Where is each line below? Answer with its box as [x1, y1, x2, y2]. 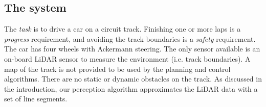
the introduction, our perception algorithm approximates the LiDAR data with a [4, 83, 258, 94]
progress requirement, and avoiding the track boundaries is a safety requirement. [4, 33, 256, 44]
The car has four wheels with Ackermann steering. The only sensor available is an [4, 43, 260, 54]
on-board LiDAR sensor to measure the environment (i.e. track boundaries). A [4, 53, 251, 64]
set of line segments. [4, 93, 68, 104]
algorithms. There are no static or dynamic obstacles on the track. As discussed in [4, 73, 262, 84]
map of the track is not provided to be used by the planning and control [4, 63, 231, 74]
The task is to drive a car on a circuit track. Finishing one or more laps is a [4, 23, 241, 34]
